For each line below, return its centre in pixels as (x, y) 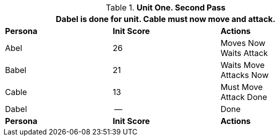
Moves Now (243, 43)
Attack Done (244, 97)
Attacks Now (245, 75)
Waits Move (243, 65)
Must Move (242, 87)
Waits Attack (244, 53)
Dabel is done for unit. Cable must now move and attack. (166, 19)
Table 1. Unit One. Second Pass (166, 7)
